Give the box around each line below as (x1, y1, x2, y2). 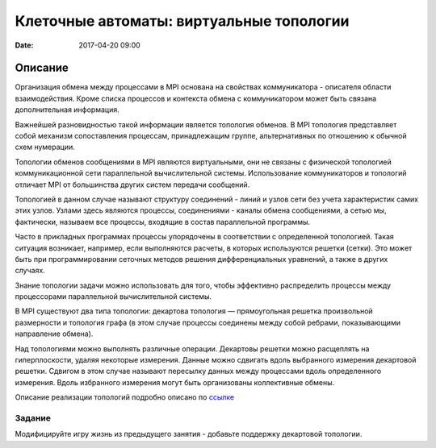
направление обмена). (15, 329, 94, 338)
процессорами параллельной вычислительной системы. (15, 292, 212, 301)
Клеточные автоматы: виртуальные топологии (15, 12, 350, 30)
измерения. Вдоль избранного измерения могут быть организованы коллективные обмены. (15, 377, 335, 387)
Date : (15, 40, 34, 50)
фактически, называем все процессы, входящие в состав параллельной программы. (15, 217, 311, 226)
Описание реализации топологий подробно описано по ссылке (15, 392, 234, 402)
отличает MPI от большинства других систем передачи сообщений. (15, 180, 250, 189)
